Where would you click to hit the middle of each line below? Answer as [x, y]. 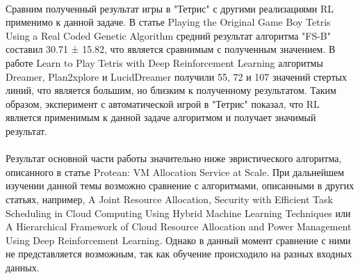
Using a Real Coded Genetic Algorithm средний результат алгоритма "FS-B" [168, 35]
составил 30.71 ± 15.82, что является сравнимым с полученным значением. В [171, 49]
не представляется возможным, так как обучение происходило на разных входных [179, 254]
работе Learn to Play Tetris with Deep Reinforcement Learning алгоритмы [164, 62]
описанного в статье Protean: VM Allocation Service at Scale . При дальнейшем [175, 172]
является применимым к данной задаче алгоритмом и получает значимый [161, 117]
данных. [23, 267]
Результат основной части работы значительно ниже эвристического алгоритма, [174, 158]
